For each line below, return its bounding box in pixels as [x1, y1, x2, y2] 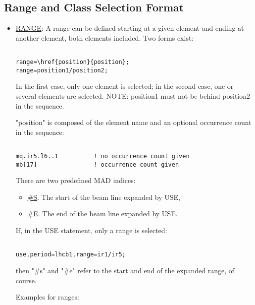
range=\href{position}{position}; [15, 59, 129, 66]
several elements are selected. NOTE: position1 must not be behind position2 [15, 90, 251, 101]
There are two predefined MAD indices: [15, 175, 136, 185]
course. [15, 275, 37, 285]
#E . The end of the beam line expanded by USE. [27, 208, 178, 219]
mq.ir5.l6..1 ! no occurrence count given [15, 152, 190, 160]
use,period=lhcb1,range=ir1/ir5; [15, 251, 126, 258]
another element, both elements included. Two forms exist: [15, 32, 194, 43]
